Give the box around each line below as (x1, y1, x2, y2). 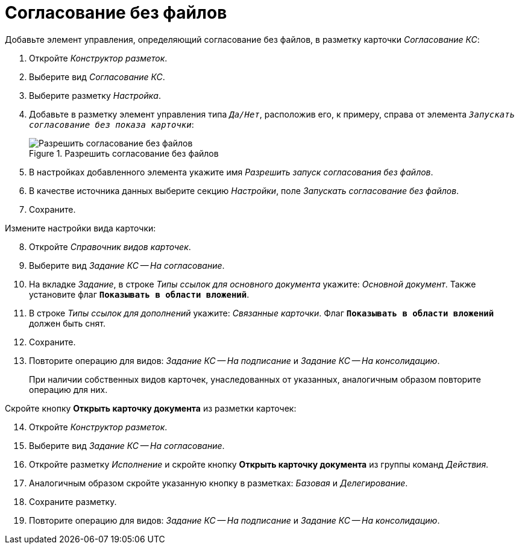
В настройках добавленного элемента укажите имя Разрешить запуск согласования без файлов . (29, 166, 433, 177)
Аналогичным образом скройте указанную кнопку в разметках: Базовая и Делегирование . (29, 477, 408, 488)
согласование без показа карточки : (29, 119, 194, 130)
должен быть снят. (29, 318, 105, 328)
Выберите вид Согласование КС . (29, 71, 165, 82)
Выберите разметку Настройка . (29, 90, 162, 101)
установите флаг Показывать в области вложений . (29, 289, 250, 300)
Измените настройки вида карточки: (5, 222, 156, 233)
